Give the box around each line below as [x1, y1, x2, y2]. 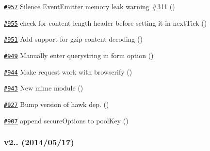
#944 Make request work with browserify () [4, 66, 132, 76]
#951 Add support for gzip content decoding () [4, 34, 143, 44]
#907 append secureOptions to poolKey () [4, 115, 129, 125]
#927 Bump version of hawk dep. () [4, 99, 109, 109]
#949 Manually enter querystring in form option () [4, 50, 154, 60]
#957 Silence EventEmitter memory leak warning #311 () [4, 1, 175, 11]
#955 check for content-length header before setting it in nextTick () [4, 17, 207, 28]
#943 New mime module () [4, 83, 83, 93]
